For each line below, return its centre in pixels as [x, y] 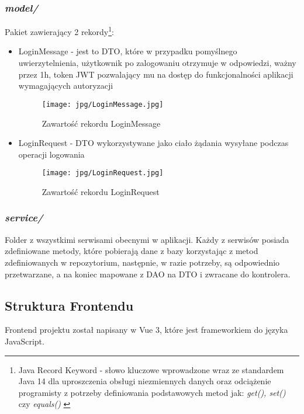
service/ [24, 218]
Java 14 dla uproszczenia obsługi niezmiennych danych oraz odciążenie [145, 381]
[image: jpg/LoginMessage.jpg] [103, 104]
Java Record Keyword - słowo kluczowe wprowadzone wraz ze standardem [151, 369]
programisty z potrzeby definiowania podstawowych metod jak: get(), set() [152, 392]
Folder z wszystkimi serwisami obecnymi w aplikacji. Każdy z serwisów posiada [147, 239]
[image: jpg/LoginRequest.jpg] [103, 173]
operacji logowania [51, 154]
